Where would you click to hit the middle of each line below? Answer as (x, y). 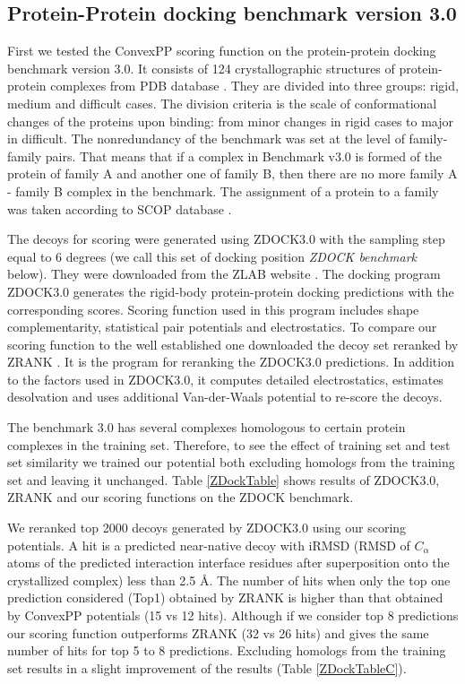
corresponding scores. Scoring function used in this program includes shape (213, 309)
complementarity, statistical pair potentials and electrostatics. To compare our (222, 327)
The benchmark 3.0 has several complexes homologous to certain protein (207, 427)
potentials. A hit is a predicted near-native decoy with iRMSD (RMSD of (209, 545)
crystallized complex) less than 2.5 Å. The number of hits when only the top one (229, 580)
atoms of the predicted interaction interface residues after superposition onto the (228, 563)
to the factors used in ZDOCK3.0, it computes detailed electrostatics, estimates (225, 379)
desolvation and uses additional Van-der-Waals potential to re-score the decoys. (225, 397)
